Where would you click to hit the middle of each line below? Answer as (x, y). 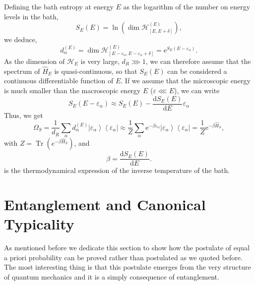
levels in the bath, (31, 16)
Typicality (39, 224)
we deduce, (21, 39)
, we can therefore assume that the (198, 61)
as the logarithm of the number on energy (187, 6)
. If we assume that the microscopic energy (186, 81)
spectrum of (22, 71)
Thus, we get (24, 115)
